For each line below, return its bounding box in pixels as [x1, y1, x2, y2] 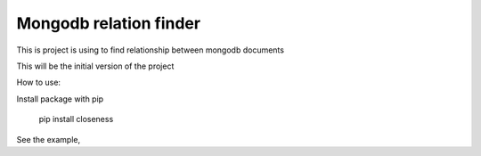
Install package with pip [16, 94, 104, 104]
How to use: [16, 77, 61, 88]
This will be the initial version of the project [16, 61, 175, 71]
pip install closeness [38, 114, 114, 125]
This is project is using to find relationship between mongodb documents [16, 45, 285, 55]
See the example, [16, 134, 80, 144]
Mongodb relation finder [16, 13, 200, 33]
